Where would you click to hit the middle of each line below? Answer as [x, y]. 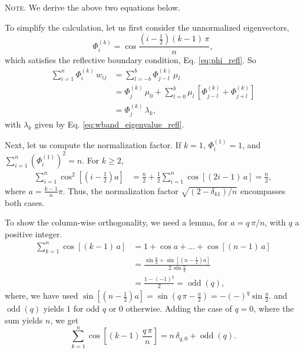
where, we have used [42, 295]
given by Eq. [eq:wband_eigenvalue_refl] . [109, 124]
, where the [274, 308]
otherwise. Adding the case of [179, 308]
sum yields [24, 320]
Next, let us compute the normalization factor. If [93, 144]
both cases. [25, 202]
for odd [87, 308]
